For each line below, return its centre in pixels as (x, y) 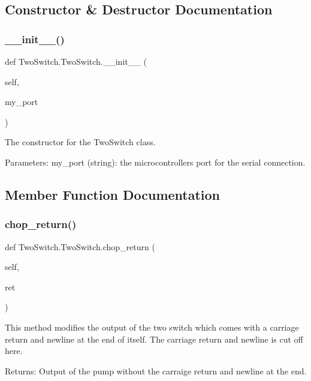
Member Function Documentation (113, 194)
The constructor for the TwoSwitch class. (80, 142)
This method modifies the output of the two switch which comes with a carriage (152, 327)
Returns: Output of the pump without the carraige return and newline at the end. (156, 370)
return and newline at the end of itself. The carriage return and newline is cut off (154, 339)
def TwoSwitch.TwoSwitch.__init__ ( (76, 61)
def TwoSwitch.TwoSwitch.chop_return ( (80, 246)
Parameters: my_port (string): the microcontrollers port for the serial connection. (155, 162)
